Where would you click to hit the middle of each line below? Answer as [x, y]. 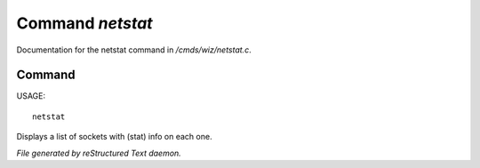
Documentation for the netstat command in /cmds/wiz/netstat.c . [134, 50]
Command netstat [84, 23]
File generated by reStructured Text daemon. [99, 153]
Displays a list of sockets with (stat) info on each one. [114, 137]
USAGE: [31, 96]
